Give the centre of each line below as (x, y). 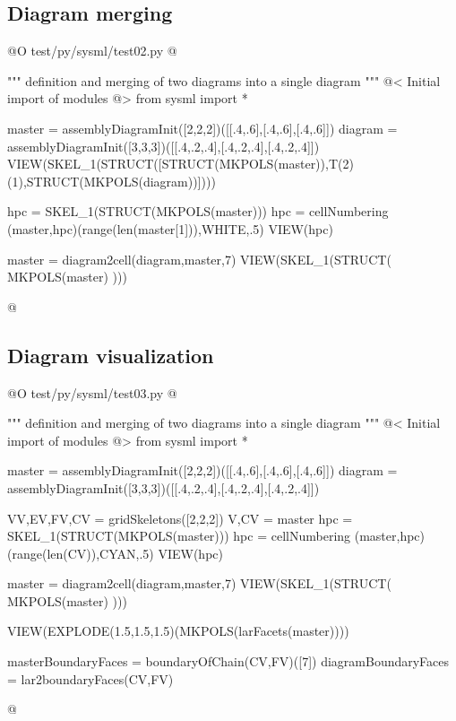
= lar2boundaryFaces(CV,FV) (90, 678)
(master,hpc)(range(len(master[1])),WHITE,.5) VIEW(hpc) (170, 228)
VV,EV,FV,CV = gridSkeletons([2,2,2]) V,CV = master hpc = (180, 518)
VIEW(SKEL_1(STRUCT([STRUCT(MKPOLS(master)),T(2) (181, 164)
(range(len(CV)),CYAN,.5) (81, 553)
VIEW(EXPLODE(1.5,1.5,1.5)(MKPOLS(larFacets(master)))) (178, 631)
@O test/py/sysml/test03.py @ (92, 392)
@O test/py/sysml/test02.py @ (92, 51)
